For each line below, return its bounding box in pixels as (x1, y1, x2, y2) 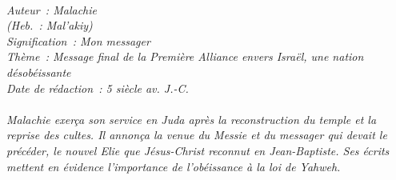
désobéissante (6, 63, 71, 80)
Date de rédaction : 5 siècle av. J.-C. (6, 79, 189, 96)
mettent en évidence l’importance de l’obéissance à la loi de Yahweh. (6, 158, 341, 174)
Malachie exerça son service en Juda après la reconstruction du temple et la (6, 110, 377, 127)
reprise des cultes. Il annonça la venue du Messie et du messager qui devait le (6, 126, 387, 143)
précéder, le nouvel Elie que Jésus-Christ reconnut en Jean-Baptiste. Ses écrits (6, 142, 390, 158)
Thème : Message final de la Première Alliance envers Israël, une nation (6, 48, 364, 65)
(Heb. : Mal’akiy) (6, 17, 93, 34)
